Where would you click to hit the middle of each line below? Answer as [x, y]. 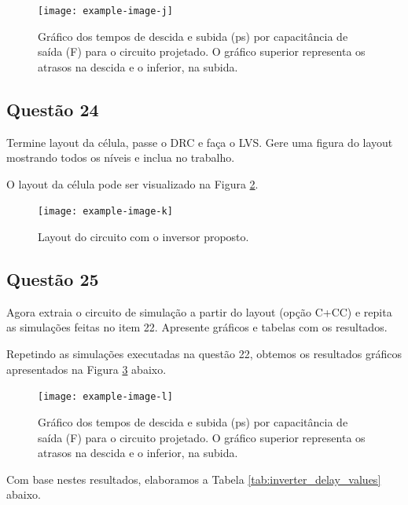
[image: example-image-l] [105, 397]
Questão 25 [53, 279]
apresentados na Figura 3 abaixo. [86, 369]
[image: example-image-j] [105, 11]
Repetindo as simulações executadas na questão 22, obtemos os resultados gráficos [204, 354]
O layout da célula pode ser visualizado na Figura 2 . [132, 183]
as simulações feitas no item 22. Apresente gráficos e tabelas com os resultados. [197, 327]
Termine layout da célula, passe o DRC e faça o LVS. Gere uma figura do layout [200, 142]
